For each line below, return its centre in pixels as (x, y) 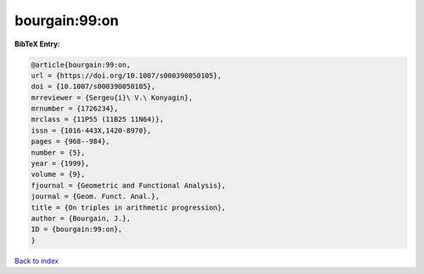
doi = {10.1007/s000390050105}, (93, 87)
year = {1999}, (60, 164)
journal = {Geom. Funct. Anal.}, (95, 197)
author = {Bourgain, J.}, (81, 219)
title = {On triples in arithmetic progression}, (128, 207)
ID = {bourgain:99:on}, (77, 229)
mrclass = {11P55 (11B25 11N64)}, (97, 119)
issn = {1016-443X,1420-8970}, (91, 130)
